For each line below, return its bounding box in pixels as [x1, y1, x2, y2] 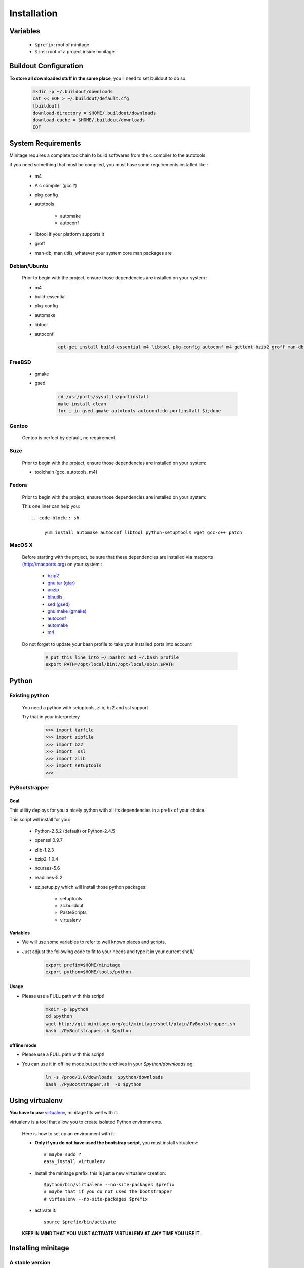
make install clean [58, 401, 106, 407]
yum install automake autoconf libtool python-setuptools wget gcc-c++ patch [44, 529, 242, 535]
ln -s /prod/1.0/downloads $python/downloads [45, 1074, 163, 1080]
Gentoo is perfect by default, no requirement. [22, 434, 117, 441]
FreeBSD [9, 358, 31, 365]
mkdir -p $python [45, 1006, 89, 1012]
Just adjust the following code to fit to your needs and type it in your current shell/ [22, 948, 194, 955]
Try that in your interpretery [22, 714, 80, 720]
